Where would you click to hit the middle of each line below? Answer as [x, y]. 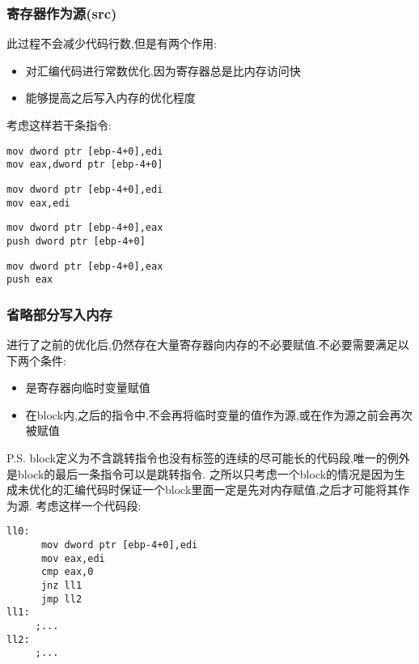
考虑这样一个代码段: [89, 505]
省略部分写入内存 [59, 314]
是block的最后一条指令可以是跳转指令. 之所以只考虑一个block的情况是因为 [201, 473]
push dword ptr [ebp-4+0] [76, 241]
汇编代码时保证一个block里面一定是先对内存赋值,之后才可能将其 [231, 489]
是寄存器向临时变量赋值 [88, 387]
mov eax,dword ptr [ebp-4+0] [85, 165]
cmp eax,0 [67, 572]
